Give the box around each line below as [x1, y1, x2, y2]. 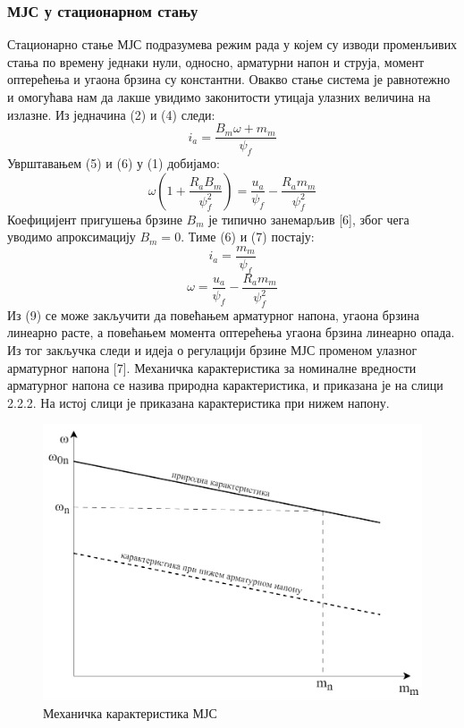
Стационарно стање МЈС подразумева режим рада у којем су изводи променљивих [7, 35, 458, 54]
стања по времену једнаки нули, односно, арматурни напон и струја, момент [7, 52, 425, 71]
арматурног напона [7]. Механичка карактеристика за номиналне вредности [7, 358, 417, 377]
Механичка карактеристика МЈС [43, 703, 217, 722]
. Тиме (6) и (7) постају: [181, 227, 315, 246]
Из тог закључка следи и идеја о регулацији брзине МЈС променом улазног [7, 341, 418, 360]
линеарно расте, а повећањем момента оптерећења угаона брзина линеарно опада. [7, 323, 455, 342]
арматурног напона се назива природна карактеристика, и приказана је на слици [7, 376, 443, 394]
